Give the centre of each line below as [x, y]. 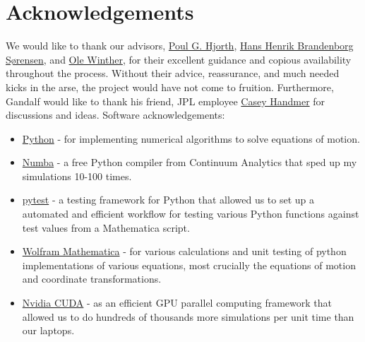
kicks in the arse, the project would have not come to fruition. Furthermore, [170, 87]
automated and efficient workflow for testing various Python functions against [191, 214]
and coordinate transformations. [92, 279]
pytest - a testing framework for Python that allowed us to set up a [168, 200]
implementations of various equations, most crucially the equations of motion [189, 265]
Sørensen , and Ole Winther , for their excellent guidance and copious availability [179, 59]
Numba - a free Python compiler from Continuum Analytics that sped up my [190, 162]
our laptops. [48, 330]
